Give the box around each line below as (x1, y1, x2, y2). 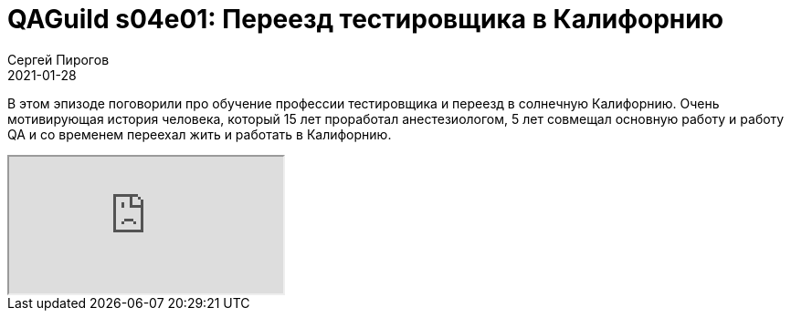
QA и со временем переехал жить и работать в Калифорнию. (7, 126, 392, 142)
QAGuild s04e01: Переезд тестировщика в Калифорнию (7, 4, 723, 35)
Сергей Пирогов (7, 51, 110, 67)
